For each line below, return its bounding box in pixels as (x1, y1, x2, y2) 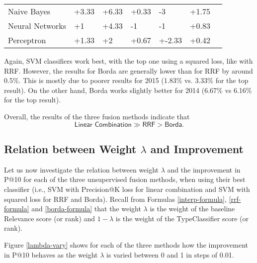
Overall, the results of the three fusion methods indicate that (4, 111, 190, 121)
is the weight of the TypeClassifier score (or (115, 213, 249, 223)
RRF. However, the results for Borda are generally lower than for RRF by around (4, 65, 253, 76)
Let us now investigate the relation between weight (4, 164, 159, 175)
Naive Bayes (8, 5, 51, 17)
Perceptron (8, 34, 46, 46)
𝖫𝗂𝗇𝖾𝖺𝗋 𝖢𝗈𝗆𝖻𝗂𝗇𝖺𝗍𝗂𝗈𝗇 (74, 121, 132, 128)
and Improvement (150, 141, 244, 156)
